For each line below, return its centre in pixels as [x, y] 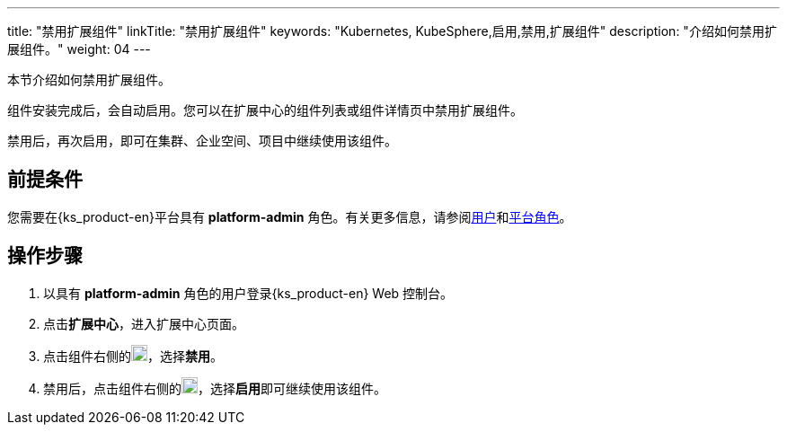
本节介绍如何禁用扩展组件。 [89, 79]
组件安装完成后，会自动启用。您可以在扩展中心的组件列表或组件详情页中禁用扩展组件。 [265, 110]
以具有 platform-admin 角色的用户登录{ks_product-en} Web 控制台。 [248, 293]
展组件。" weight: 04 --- [79, 49]
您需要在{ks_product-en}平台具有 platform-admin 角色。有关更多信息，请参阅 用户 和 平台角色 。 [290, 216]
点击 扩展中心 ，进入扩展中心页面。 [144, 323]
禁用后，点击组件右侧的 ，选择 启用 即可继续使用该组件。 [215, 388]
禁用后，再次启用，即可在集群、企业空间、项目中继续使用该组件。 [202, 141]
